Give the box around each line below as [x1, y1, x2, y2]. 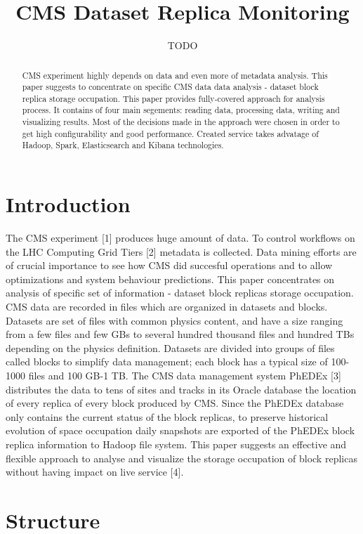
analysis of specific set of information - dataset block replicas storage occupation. [6, 285, 354, 300]
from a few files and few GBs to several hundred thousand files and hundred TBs [6, 327, 355, 341]
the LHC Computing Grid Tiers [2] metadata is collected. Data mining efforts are [6, 244, 357, 259]
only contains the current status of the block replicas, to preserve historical [6, 409, 329, 424]
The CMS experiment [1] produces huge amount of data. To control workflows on [6, 230, 355, 245]
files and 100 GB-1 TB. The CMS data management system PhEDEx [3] [28, 367, 341, 382]
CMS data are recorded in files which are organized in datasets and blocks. [6, 299, 328, 314]
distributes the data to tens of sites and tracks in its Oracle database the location [6, 382, 357, 396]
